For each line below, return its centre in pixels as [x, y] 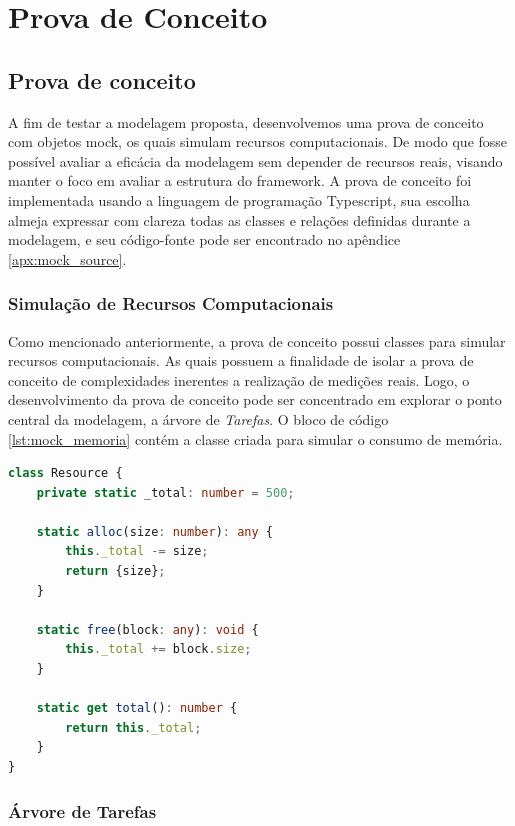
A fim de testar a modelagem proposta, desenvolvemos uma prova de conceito [246, 121]
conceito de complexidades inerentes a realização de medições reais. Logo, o [239, 379]
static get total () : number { [137, 708]
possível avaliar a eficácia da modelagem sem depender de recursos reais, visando [255, 160]
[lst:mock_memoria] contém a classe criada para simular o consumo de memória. [255, 438]
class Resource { [65, 473]
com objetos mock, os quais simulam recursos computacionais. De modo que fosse [258, 141]
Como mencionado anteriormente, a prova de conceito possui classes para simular [257, 340]
